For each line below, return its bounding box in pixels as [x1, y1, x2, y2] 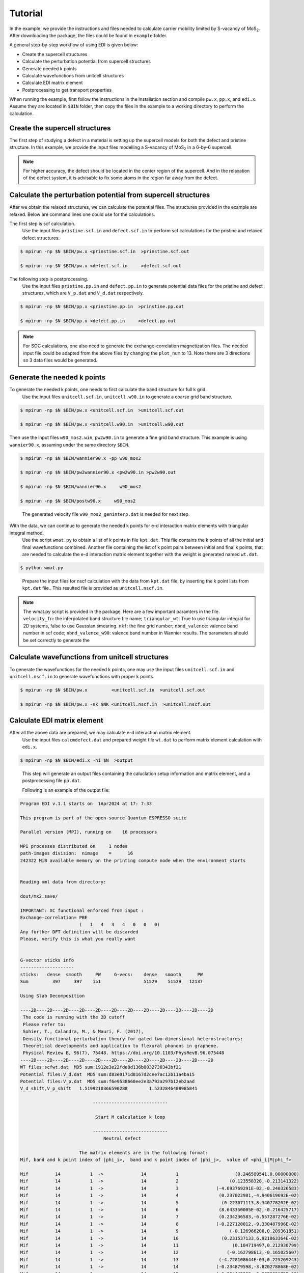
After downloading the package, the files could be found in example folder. [9, 32, 168, 38]
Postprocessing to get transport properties [22, 87, 112, 93]
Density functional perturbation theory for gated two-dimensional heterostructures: [23, 1036, 243, 1041]
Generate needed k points [22, 65, 77, 71]
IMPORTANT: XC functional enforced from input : [20, 907, 144, 914]
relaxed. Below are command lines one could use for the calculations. [9, 211, 155, 217]
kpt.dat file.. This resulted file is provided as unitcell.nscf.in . [22, 585, 164, 591]
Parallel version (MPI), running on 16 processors [20, 829, 157, 835]
